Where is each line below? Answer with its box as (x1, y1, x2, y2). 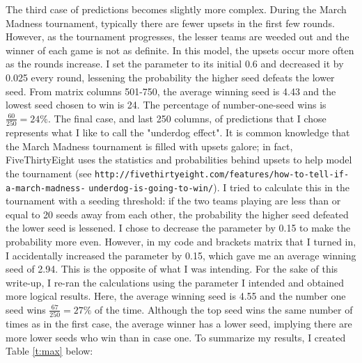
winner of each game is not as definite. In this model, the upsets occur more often (6, 42, 354, 57)
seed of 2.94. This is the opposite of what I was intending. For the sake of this (6, 261, 338, 276)
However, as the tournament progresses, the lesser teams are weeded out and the (6, 29, 349, 44)
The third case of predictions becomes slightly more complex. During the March (6, 2, 347, 16)
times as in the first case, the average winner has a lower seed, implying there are (6, 316, 352, 331)
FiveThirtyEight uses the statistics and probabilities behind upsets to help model (6, 152, 352, 167)
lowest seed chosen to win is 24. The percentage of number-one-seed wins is (6, 97, 326, 112)
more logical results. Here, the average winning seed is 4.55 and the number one (6, 289, 346, 303)
